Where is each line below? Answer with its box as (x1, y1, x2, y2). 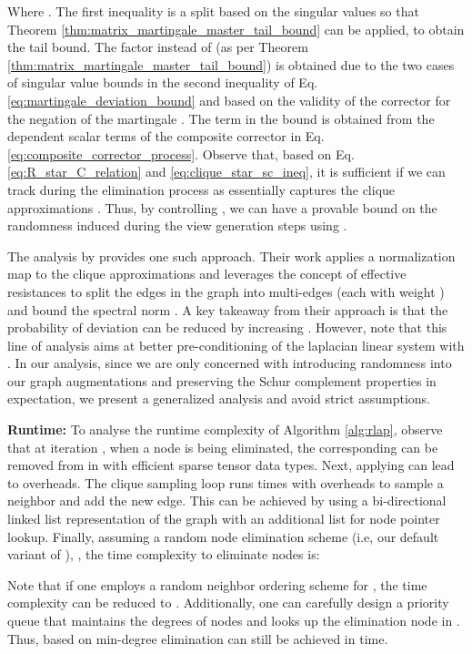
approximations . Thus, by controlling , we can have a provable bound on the (7, 198, 437, 217)
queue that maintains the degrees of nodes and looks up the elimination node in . (7, 611, 460, 629)
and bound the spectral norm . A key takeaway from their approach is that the (7, 300, 448, 319)
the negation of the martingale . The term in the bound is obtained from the (7, 108, 435, 128)
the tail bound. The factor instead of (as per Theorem (7, 37, 308, 56)
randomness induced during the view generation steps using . (7, 216, 347, 235)
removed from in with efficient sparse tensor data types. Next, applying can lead (7, 455, 455, 475)
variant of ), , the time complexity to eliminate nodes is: (7, 545, 320, 564)
